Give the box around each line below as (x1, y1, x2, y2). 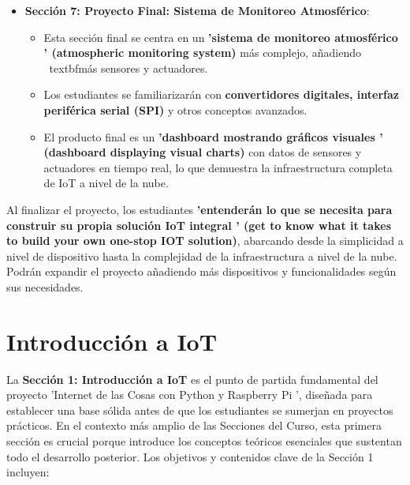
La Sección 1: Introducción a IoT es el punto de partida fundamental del (6, 370, 378, 387)
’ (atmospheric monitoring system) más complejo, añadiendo (43, 44, 361, 61)
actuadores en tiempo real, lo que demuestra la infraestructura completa (43, 159, 393, 175)
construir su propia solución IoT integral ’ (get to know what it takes (6, 216, 391, 233)
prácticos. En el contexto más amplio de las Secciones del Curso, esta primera (6, 417, 382, 434)
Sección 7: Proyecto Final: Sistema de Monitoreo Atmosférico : (24, 2, 370, 18)
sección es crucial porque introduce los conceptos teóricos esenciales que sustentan (6, 433, 402, 449)
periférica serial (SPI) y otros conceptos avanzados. (43, 101, 307, 118)
